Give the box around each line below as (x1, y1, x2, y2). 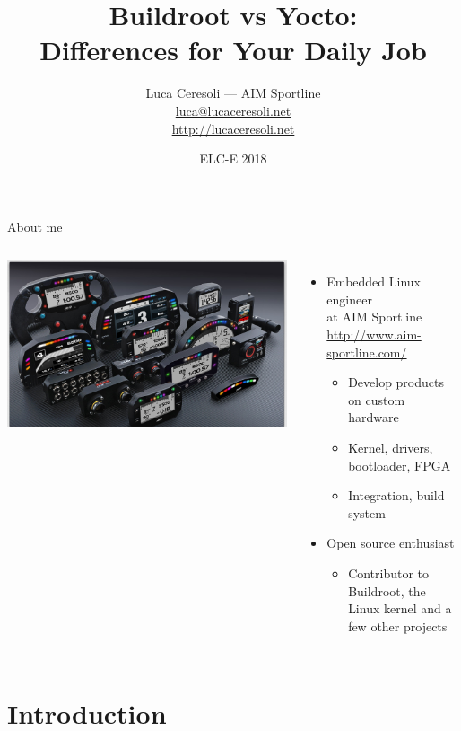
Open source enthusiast (326, 533, 455, 552)
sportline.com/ (326, 342, 407, 361)
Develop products (348, 373, 445, 392)
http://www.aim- (326, 325, 422, 344)
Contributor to (348, 564, 430, 582)
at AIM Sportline (326, 307, 422, 326)
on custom (348, 390, 405, 409)
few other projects (348, 616, 448, 635)
